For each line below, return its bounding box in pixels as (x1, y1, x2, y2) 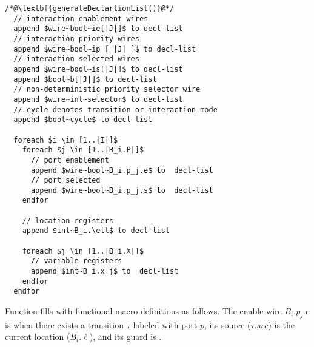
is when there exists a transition (5, 318, 124, 331)
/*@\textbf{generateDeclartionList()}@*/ (5, 4, 175, 13)
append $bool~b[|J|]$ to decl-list (13, 75, 157, 84)
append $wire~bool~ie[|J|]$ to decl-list (13, 24, 183, 33)
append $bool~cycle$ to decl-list (13, 115, 153, 124)
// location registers (22, 216, 113, 225)
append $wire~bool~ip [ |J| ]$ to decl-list (13, 44, 196, 53)
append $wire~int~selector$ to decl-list (13, 95, 183, 104)
